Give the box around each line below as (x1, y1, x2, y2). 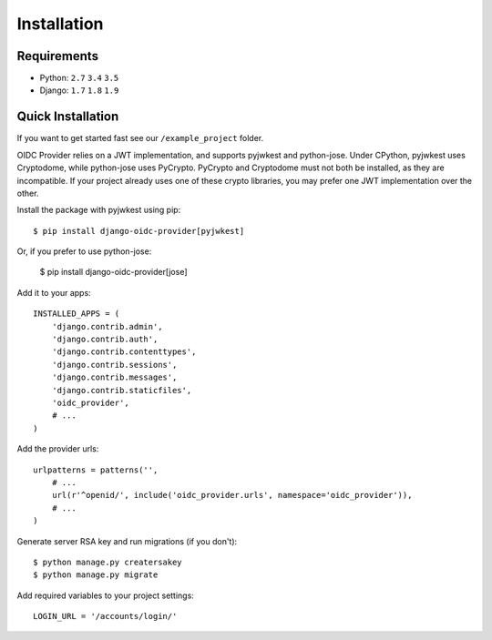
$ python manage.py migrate (33, 570, 159, 580)
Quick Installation (16, 109, 119, 125)
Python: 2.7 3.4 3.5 (39, 73, 119, 84)
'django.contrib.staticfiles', (51, 385, 192, 395)
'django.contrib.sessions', (51, 360, 178, 370)
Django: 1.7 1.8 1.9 (39, 85, 119, 96)
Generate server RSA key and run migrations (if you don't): (16, 535, 238, 546)
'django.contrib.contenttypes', (51, 347, 197, 357)
